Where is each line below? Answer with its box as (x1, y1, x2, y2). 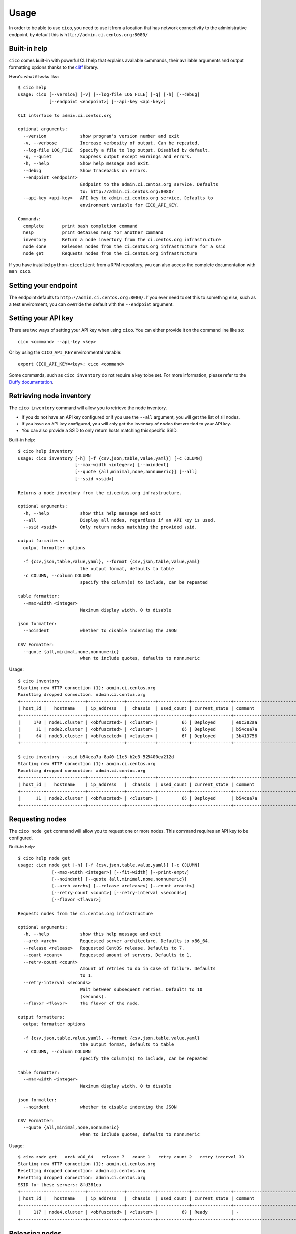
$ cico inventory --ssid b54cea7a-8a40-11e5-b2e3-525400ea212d (18, 754, 174, 760)
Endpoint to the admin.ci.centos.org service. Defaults (80, 182, 219, 187)
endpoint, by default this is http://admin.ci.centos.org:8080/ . (9, 31, 149, 37)
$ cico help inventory (18, 448, 73, 454)
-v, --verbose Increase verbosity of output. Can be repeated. (23, 140, 200, 146)
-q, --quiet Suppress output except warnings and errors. (23, 154, 192, 159)
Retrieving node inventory (9, 392, 91, 400)
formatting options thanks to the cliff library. (9, 64, 99, 70)
